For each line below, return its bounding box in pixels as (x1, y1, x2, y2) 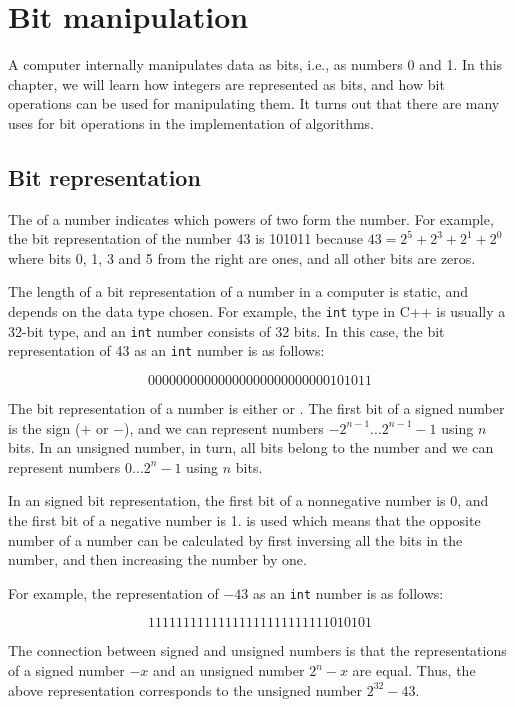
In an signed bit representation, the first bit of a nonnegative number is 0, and (8, 490, 489, 511)
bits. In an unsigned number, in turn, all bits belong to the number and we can (8, 437, 494, 458)
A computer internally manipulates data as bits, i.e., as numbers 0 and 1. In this (8, 54, 503, 75)
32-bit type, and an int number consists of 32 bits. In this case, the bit (8, 320, 445, 341)
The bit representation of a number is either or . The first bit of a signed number (8, 398, 505, 419)
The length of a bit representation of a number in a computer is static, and (8, 281, 469, 302)
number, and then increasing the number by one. (8, 549, 307, 570)
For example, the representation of (8, 582, 219, 603)
